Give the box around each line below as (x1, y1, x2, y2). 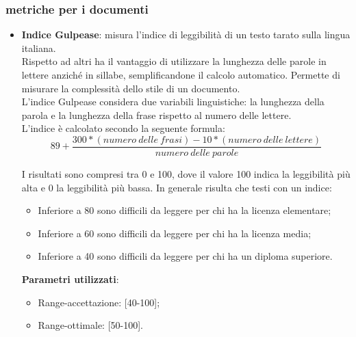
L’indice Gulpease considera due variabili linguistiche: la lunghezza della (21, 94, 325, 109)
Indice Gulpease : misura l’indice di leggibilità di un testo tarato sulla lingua (21, 27, 351, 42)
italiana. (21, 40, 56, 55)
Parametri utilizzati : (21, 272, 119, 286)
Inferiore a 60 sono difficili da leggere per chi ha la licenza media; (38, 226, 311, 240)
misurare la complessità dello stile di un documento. (21, 81, 240, 95)
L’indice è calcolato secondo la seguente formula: (21, 121, 225, 135)
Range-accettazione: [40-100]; (38, 295, 160, 309)
